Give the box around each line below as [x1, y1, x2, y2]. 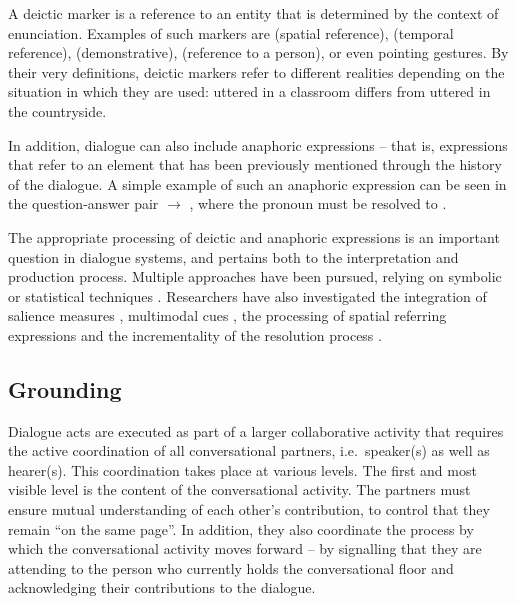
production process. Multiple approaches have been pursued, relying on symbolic [8, 266, 502, 287]
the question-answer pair [8, 193, 159, 214]
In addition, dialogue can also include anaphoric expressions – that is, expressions [8, 134, 508, 155]
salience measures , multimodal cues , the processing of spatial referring [8, 305, 447, 326]
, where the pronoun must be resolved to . [189, 193, 447, 214]
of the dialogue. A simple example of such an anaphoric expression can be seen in [8, 173, 507, 194]
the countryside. [8, 100, 107, 121]
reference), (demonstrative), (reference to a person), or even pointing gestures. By [8, 42, 509, 63]
